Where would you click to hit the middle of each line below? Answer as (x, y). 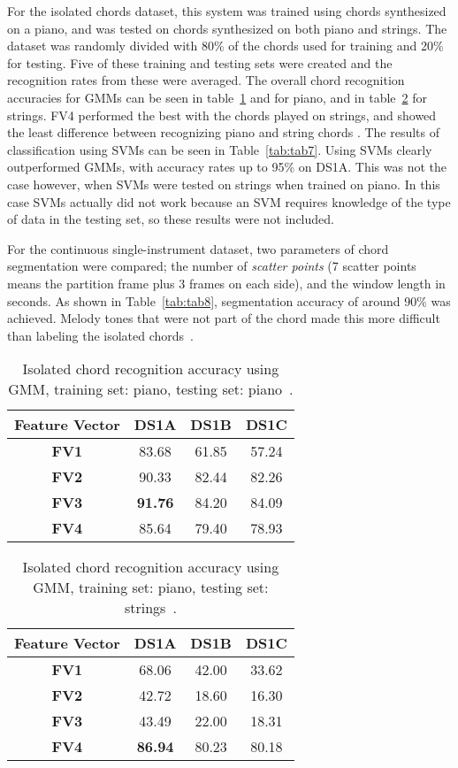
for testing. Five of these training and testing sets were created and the (200, 62)
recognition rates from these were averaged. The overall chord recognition (206, 80)
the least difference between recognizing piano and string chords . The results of (224, 132)
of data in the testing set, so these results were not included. (171, 219)
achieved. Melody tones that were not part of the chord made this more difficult (224, 318)
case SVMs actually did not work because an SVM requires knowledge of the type (229, 201)
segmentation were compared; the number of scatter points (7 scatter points (212, 266)
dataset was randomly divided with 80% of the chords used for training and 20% (225, 46)
